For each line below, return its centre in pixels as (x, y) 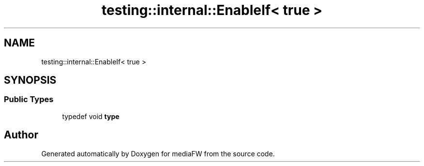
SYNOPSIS (30, 80)
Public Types (29, 99)
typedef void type (91, 116)
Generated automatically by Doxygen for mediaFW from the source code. (158, 153)
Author (21, 135)
